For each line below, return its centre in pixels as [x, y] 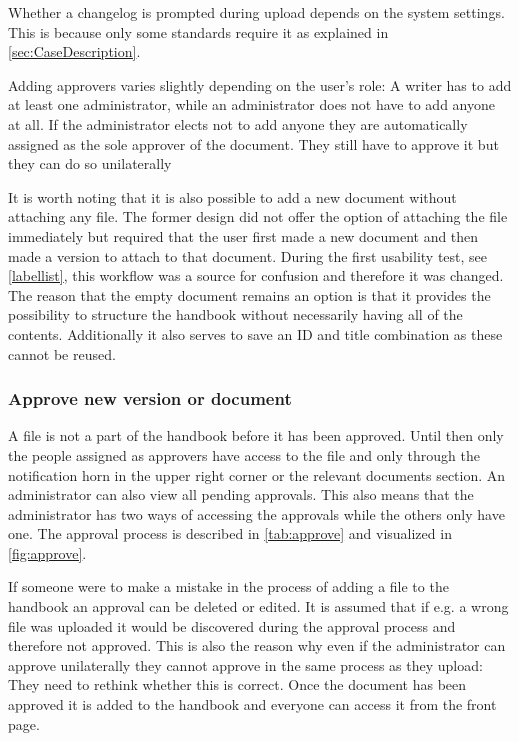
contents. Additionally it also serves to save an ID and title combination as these [255, 333]
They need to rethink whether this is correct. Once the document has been [237, 684]
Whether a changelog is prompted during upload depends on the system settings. [256, 12]
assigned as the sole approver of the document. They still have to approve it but [253, 143]
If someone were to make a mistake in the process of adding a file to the [228, 586]
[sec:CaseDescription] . [74, 51]
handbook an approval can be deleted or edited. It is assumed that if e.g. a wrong [258, 606]
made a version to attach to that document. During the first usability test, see [248, 255]
